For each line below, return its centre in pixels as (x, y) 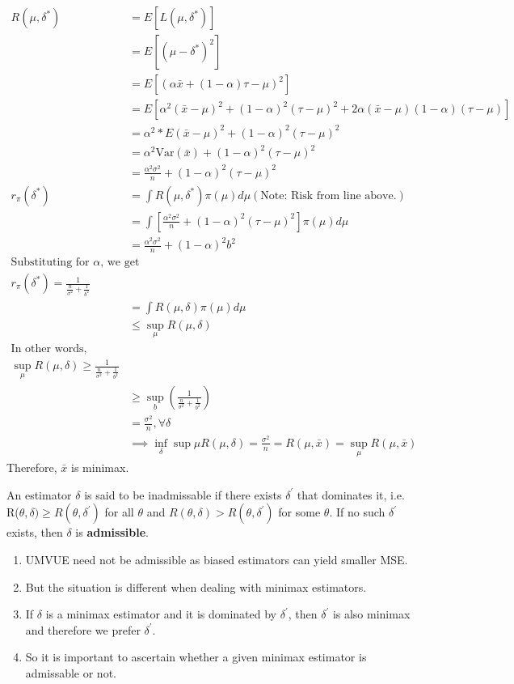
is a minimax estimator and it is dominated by (161, 614)
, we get (120, 262)
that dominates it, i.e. (351, 494)
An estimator (39, 494)
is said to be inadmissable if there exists (183, 494)
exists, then (35, 532)
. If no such (357, 512)
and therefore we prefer (83, 629)
